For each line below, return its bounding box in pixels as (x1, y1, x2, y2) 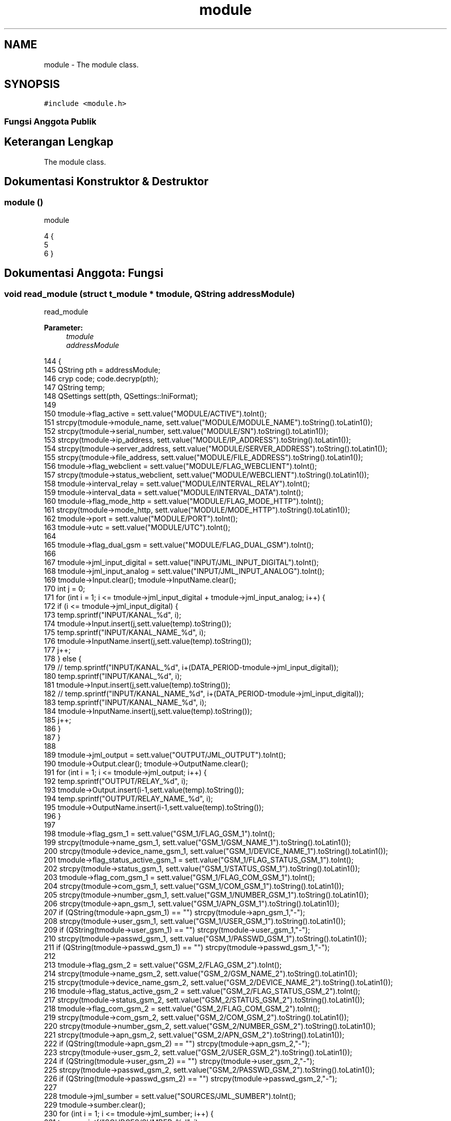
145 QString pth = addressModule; (44, 365, 161, 375)
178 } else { (44, 654, 82, 663)
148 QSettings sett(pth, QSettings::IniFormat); (44, 392, 198, 401)
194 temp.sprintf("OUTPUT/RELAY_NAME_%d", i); (44, 794, 213, 803)
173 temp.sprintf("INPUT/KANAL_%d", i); (44, 610, 181, 620)
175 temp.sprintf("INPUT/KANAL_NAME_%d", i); (44, 628, 206, 637)
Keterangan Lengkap (4, 135, 114, 149)
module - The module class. (44, 60, 139, 69)
